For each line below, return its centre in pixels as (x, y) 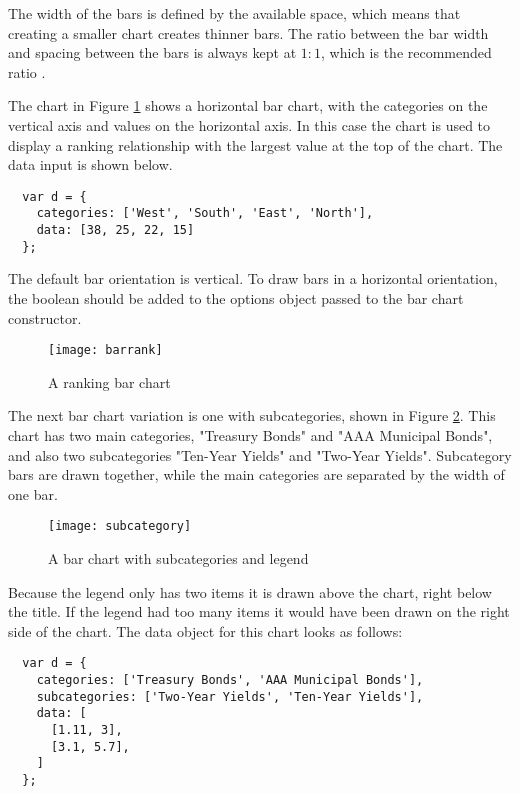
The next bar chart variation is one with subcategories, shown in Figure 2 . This (252, 415)
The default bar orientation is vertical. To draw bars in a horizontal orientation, (253, 278)
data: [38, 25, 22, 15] (115, 230)
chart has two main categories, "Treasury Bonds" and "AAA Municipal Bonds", (250, 435)
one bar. (33, 493)
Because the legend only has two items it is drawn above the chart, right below (250, 591)
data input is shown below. (90, 164)
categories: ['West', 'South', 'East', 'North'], (205, 213)
